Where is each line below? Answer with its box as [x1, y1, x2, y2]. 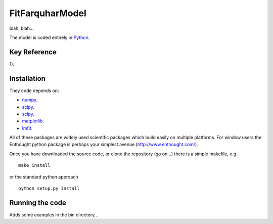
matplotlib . [22, 118, 44, 124]
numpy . [22, 97, 38, 103]
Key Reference [9, 48, 57, 56]
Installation [9, 74, 45, 83]
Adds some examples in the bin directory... [9, 211, 99, 217]
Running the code [9, 198, 67, 207]
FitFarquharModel [9, 8, 87, 19]
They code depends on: [9, 87, 59, 94]
